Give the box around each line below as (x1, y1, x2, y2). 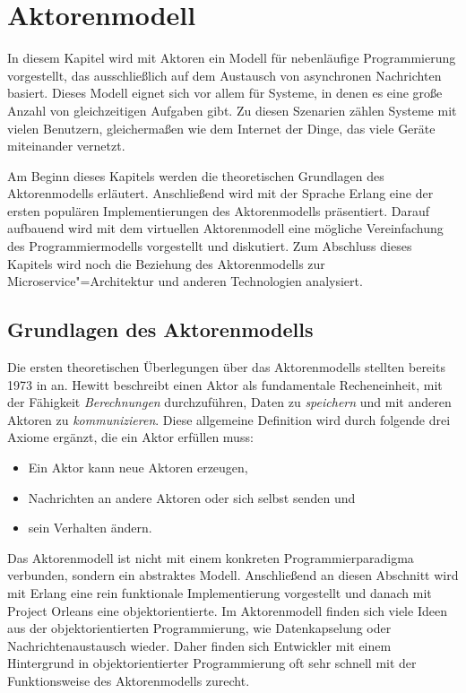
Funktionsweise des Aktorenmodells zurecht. (7, 671, 250, 689)
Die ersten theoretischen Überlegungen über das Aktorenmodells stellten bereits (7, 358, 445, 377)
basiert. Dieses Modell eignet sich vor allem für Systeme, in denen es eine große (7, 83, 443, 102)
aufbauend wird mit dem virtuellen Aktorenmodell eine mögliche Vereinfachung (7, 219, 444, 238)
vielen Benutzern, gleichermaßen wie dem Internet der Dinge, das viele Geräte (7, 118, 436, 137)
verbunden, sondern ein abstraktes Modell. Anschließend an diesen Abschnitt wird (7, 566, 459, 585)
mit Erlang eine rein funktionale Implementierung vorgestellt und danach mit (7, 583, 432, 602)
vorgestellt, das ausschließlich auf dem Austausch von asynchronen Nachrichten (7, 65, 442, 84)
